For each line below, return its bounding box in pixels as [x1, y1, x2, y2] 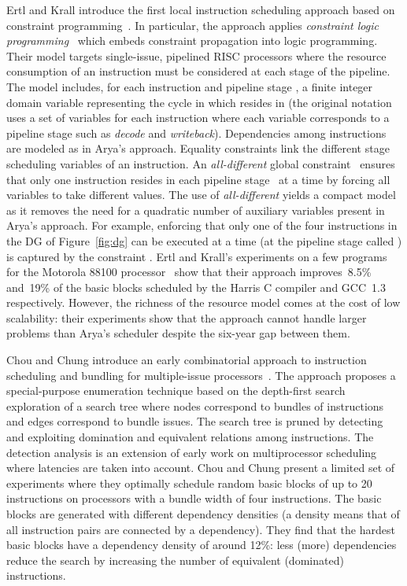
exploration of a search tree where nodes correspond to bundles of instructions [6, 397, 384, 414]
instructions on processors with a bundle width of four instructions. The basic [6, 490, 382, 507]
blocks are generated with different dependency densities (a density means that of [6, 506, 400, 522]
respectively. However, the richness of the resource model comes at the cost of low [6, 294, 401, 311]
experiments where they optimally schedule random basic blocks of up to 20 [6, 474, 372, 491]
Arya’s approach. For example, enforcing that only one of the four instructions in [6, 217, 398, 234]
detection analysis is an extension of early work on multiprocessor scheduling [6, 444, 377, 460]
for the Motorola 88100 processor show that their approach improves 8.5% [6, 264, 372, 280]
